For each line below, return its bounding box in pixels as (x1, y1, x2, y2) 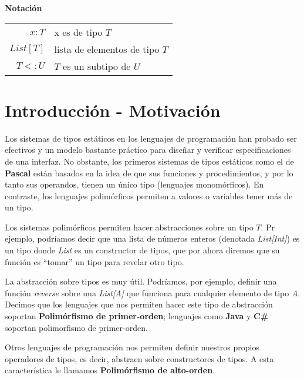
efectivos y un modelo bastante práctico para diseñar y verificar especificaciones (5, 143, 291, 156)
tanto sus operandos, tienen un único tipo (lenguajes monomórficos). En (5, 178, 264, 190)
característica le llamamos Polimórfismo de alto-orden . (5, 364, 215, 376)
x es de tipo (54, 25, 103, 39)
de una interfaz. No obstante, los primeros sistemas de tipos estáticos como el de (5, 155, 294, 167)
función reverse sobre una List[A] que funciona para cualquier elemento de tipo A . (5, 286, 300, 299)
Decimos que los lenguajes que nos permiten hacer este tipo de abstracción (5, 298, 273, 310)
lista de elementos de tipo (54, 42, 160, 56)
